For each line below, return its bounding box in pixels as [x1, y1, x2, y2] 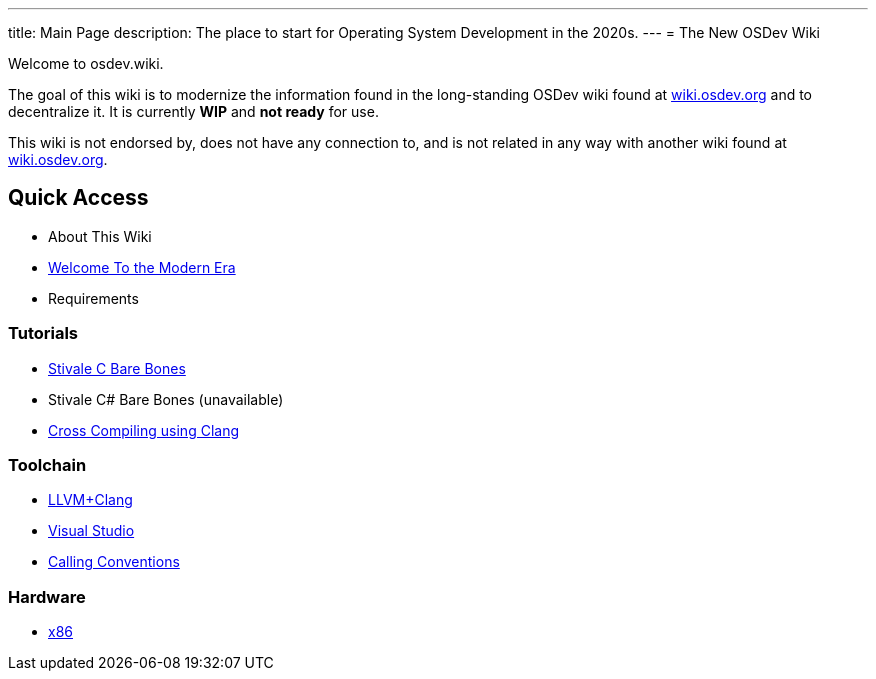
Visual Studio [48, 522, 135, 540]
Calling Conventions [48, 553, 180, 571]
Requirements [48, 289, 139, 307]
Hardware [8, 586, 86, 607]
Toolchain [8, 454, 87, 475]
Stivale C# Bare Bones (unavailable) [48, 390, 284, 408]
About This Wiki [48, 227, 152, 245]
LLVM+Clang [48, 491, 133, 509]
